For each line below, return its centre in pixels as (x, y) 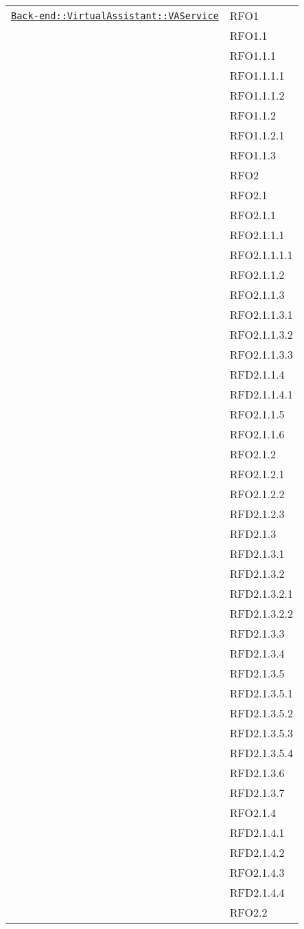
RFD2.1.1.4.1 (261, 394)
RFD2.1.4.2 (257, 852)
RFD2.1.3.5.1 (261, 693)
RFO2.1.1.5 (257, 414)
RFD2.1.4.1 (257, 832)
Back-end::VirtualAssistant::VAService (115, 15)
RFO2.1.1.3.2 (261, 334)
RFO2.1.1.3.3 (261, 354)
